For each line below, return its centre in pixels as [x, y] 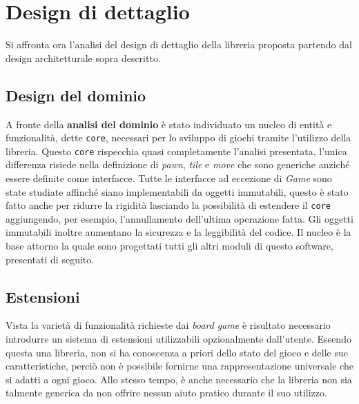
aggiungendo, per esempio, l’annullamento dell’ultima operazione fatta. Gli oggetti [179, 218]
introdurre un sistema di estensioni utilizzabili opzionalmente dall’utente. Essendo [178, 339]
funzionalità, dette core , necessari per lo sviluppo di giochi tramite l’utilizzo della [178, 138]
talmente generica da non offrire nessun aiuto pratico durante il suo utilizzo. [166, 393]
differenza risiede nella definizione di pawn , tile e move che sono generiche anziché [178, 164]
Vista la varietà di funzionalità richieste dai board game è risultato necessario [168, 325]
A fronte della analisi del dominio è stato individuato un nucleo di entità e [169, 124]
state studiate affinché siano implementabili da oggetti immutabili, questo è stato [177, 191]
